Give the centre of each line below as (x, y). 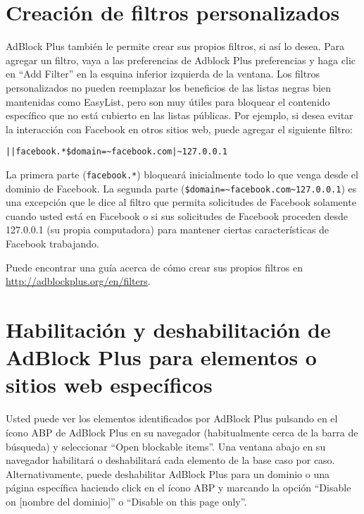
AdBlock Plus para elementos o (161, 357)
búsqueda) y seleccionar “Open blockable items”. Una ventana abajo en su (166, 446)
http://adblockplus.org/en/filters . (78, 281)
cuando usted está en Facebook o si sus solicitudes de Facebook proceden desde (177, 215)
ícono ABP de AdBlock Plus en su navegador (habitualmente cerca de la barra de (182, 432)
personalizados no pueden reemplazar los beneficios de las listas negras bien (168, 87)
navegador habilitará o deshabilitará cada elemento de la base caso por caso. (170, 460)
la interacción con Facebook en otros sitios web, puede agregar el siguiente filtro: (180, 129)
